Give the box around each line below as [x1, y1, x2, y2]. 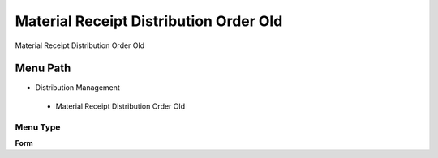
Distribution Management [35, 83, 121, 92]
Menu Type [15, 122, 61, 133]
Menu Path [15, 62, 71, 75]
